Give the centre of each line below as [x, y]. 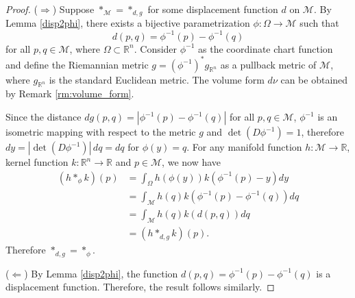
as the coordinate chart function [266, 48]
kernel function [37, 162]
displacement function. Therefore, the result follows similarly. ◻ [140, 287]
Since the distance [44, 117]
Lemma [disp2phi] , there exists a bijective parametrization [128, 23]
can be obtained [314, 79]
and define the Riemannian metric [77, 64]
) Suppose [73, 9]
